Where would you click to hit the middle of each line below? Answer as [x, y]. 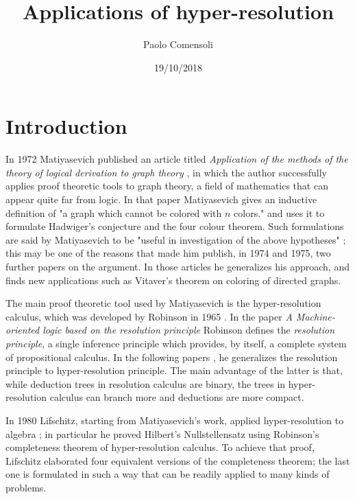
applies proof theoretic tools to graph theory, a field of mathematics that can [167, 186]
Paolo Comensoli [178, 44]
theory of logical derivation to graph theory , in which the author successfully [166, 172]
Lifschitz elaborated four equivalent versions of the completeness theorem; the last [178, 460]
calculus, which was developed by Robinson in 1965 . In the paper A [149, 316]
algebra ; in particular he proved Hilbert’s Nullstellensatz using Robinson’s [162, 433]
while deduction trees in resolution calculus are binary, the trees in [146, 383]
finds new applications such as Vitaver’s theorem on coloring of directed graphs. [173, 280]
